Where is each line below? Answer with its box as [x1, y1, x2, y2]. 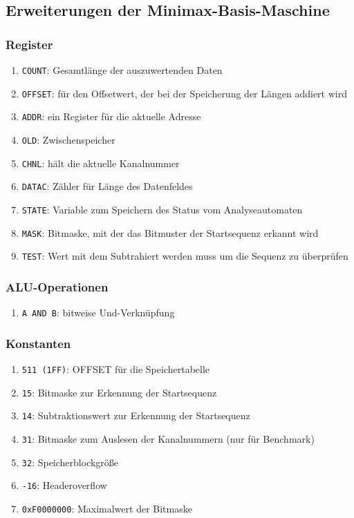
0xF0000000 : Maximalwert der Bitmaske [21, 501, 192, 515]
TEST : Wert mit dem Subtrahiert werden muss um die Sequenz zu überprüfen [21, 249, 348, 263]
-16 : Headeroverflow [21, 478, 107, 492]
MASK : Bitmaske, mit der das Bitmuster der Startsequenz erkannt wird [21, 225, 319, 240]
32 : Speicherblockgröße [21, 454, 119, 469]
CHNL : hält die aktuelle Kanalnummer [21, 155, 180, 170]
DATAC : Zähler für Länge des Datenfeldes [21, 179, 193, 193]
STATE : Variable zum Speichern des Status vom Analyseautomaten [21, 202, 303, 216]
